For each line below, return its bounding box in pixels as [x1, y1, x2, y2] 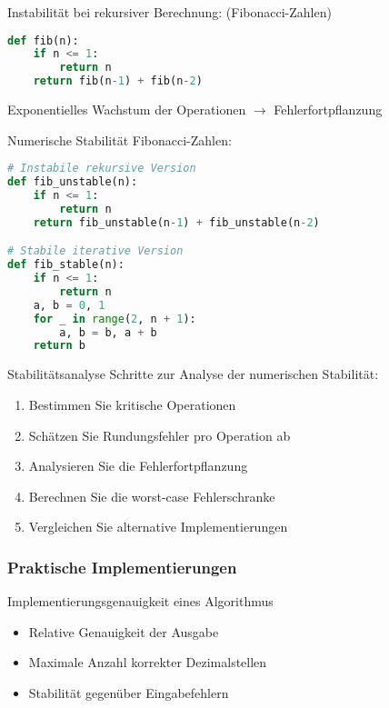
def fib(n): [7, 34, 79, 47]
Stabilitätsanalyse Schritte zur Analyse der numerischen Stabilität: [7, 364, 379, 384]
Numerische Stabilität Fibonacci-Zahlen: [7, 130, 232, 149]
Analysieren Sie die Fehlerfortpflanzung [28, 456, 248, 475]
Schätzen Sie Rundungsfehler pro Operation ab [28, 425, 291, 444]
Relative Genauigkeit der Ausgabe [28, 622, 219, 641]
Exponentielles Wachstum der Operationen [7, 100, 246, 119]
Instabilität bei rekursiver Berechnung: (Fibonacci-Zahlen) [7, 3, 332, 21]
